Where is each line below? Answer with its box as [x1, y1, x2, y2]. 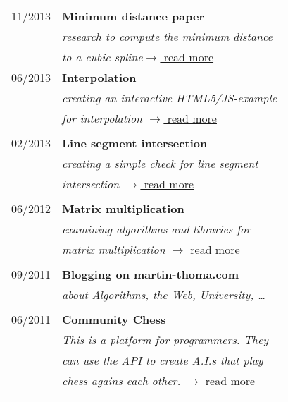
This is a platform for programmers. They [62, 331, 269, 348]
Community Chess [62, 311, 166, 327]
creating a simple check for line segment [62, 155, 258, 171]
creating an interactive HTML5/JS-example [62, 90, 277, 106]
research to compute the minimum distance [62, 28, 273, 44]
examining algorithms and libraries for [62, 221, 251, 237]
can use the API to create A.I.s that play [62, 352, 263, 368]
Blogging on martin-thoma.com [62, 266, 239, 282]
